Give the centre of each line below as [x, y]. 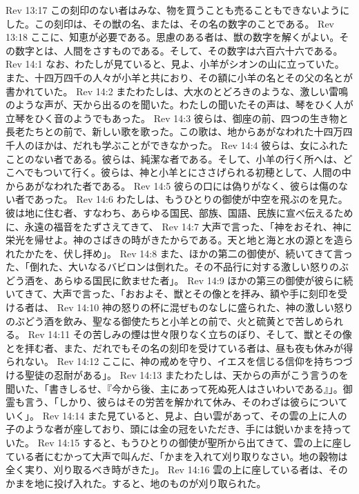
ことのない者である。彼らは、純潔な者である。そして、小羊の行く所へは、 [174, 158]
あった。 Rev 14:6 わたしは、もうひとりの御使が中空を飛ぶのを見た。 [191, 199]
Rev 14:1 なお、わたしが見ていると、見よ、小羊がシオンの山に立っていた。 [175, 64]
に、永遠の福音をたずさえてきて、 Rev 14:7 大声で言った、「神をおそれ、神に [179, 226]
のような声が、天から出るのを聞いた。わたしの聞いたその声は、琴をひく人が [179, 105]
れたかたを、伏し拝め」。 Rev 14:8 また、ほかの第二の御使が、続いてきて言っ [179, 253]
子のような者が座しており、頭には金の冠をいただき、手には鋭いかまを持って [178, 429]
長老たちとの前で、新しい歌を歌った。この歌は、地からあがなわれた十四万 [174, 131]
